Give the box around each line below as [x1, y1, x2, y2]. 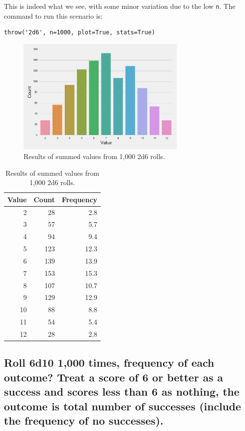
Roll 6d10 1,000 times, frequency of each [4, 355, 215, 370]
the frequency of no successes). [4, 413, 163, 428]
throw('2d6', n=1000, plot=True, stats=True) [4, 29, 155, 36]
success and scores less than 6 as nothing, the [4, 384, 240, 399]
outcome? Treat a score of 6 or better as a [4, 369, 223, 384]
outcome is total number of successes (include [4, 398, 241, 413]
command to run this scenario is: [4, 10, 103, 21]
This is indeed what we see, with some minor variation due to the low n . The [4, 1, 236, 11]
